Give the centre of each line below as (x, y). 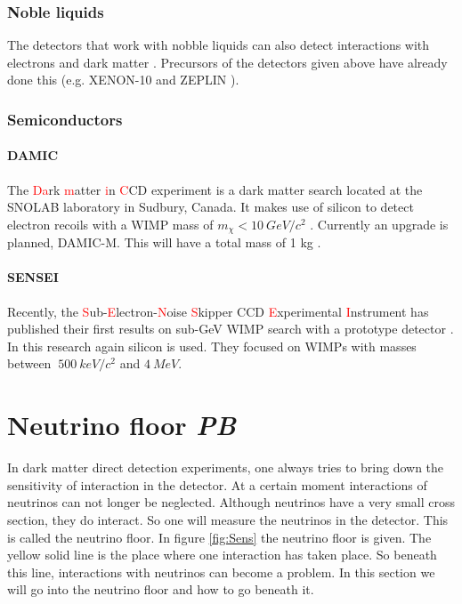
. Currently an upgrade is (379, 224)
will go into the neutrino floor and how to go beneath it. (161, 589)
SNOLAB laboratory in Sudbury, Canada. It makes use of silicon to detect (211, 207)
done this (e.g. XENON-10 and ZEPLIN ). (123, 80)
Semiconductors (65, 119)
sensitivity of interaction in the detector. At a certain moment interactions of (217, 484)
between (29, 363)
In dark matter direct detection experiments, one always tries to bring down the (226, 467)
